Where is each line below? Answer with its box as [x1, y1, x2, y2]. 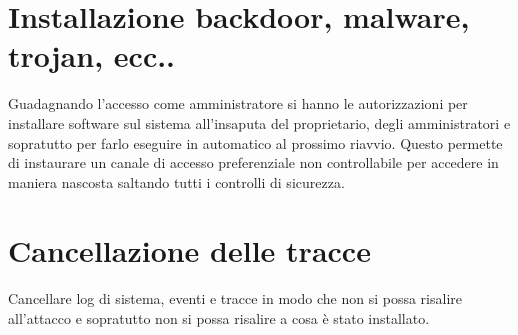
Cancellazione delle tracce [8, 230, 371, 271]
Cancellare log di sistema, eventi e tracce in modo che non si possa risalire [8, 288, 462, 309]
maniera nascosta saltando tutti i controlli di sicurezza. [8, 171, 345, 192]
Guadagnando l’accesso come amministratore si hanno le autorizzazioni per [8, 93, 468, 114]
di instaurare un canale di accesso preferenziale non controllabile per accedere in [8, 152, 499, 173]
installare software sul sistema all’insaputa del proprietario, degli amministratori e [8, 112, 511, 133]
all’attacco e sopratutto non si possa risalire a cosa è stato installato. [8, 308, 430, 328]
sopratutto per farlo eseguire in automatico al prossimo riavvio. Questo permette [8, 132, 503, 153]
